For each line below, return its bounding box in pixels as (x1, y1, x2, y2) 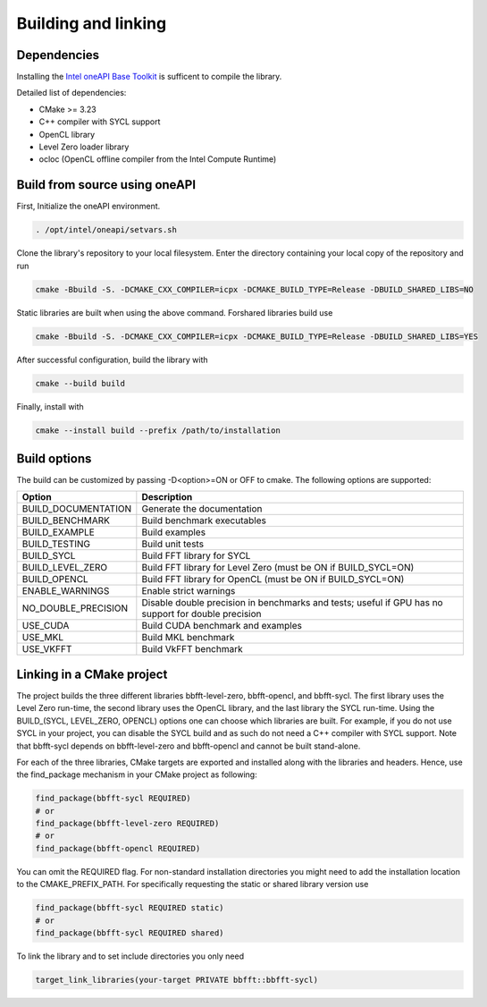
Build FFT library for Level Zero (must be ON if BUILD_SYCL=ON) (141, 562, 415, 574)
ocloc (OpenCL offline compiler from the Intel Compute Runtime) (38, 154, 277, 165)
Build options (16, 451, 92, 466)
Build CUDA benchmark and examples (141, 620, 303, 632)
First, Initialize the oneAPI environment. (16, 201, 161, 212)
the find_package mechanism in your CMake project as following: (16, 769, 258, 780)
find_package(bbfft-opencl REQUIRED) (35, 843, 201, 853)
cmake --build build (35, 378, 125, 388)
